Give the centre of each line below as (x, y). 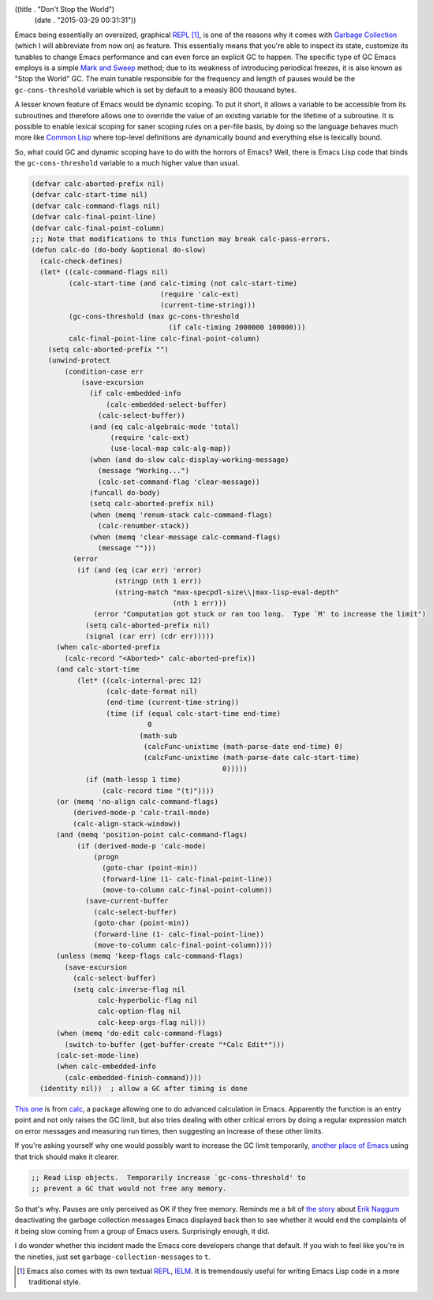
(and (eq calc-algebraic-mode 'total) (164, 427)
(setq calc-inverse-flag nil (129, 989)
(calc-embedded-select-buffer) (166, 404)
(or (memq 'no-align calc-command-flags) (137, 801)
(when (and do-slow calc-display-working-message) (189, 460)
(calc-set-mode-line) (98, 1055)
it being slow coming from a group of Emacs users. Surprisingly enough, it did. (142, 1231)
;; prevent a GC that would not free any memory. (129, 1189)
